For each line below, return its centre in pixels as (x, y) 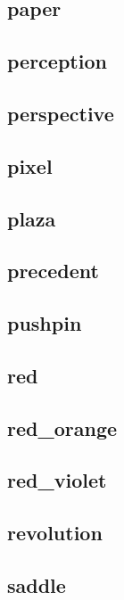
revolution (55, 533)
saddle (37, 584)
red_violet (57, 480)
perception (57, 61)
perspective (61, 113)
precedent (53, 271)
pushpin (45, 323)
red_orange (62, 427)
